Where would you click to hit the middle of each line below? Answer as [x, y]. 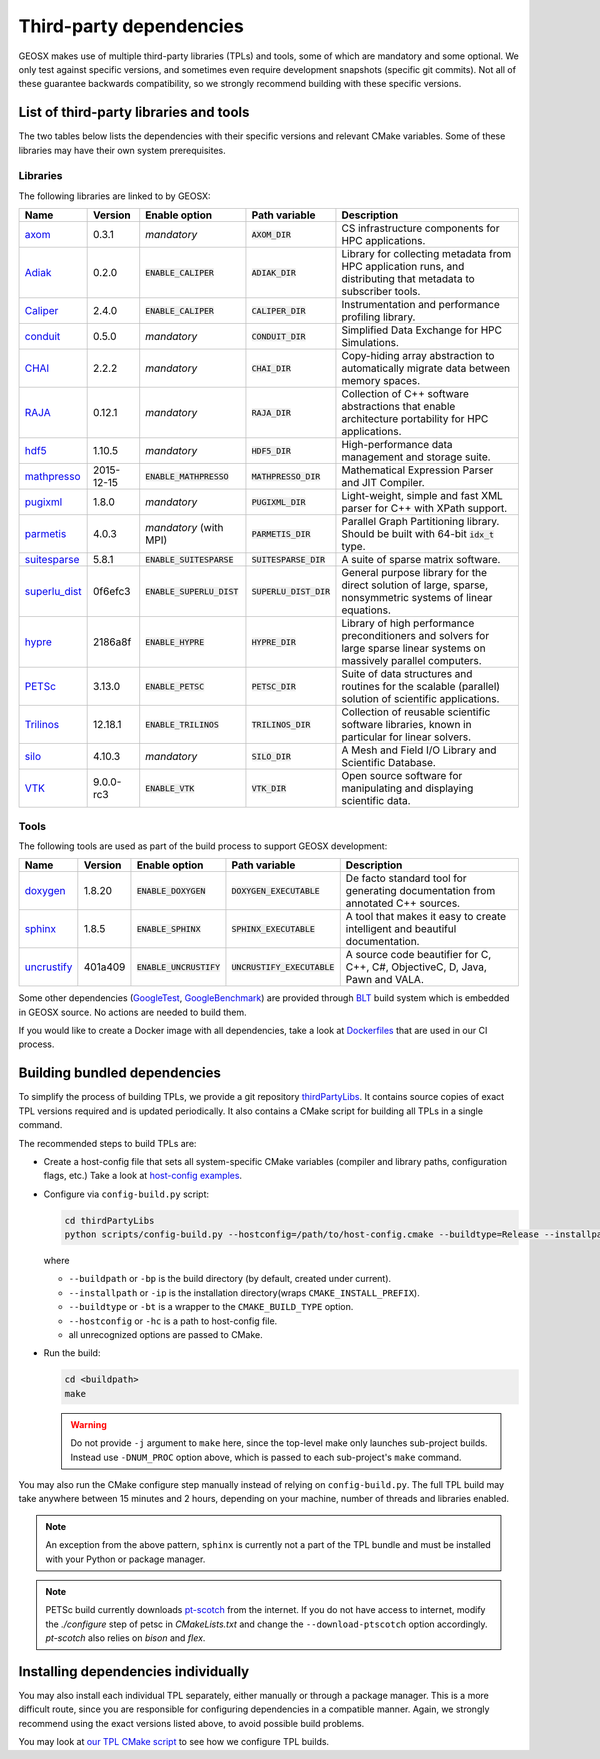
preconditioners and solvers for [415, 636]
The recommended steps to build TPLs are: [107, 1143]
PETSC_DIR [274, 686]
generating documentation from [420, 891]
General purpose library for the [414, 573]
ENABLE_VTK [170, 788]
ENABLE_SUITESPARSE [189, 559]
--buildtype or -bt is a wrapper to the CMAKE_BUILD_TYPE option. [211, 1307]
